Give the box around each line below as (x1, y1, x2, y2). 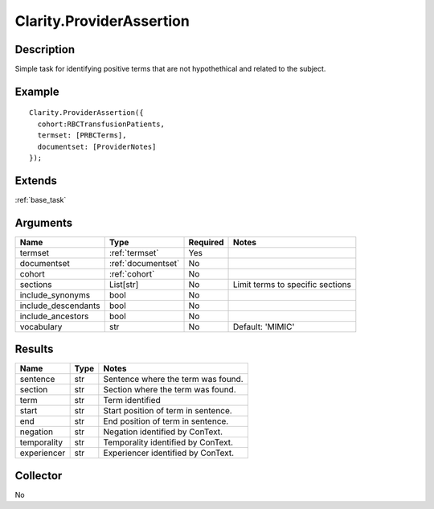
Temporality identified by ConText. (103, 437, 233, 448)
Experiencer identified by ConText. (103, 447, 235, 458)
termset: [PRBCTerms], (37, 131, 127, 140)
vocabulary (19, 321, 63, 332)
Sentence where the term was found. (103, 374, 244, 385)
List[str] (108, 278, 139, 289)
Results (14, 343, 54, 356)
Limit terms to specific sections (233, 278, 351, 289)
